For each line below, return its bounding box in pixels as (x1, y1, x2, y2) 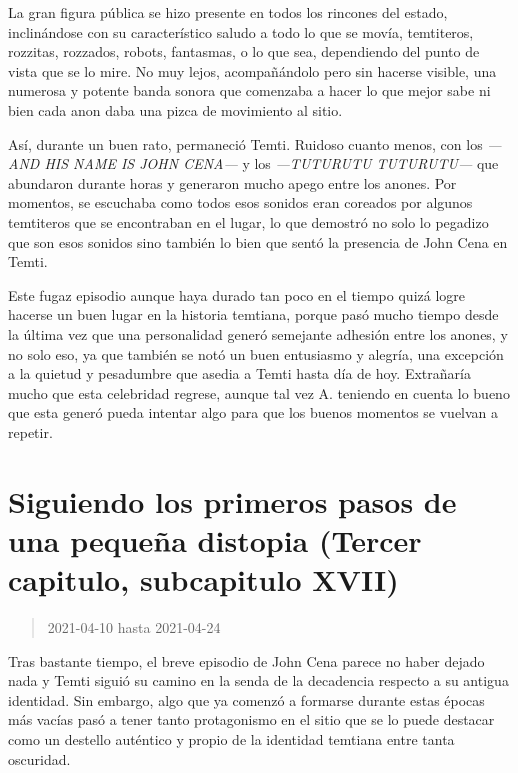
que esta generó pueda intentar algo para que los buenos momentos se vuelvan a (8, 402, 499, 423)
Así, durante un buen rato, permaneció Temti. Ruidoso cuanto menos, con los (8, 133, 483, 154)
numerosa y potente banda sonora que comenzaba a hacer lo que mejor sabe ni (8, 80, 491, 101)
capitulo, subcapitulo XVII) (8, 559, 399, 600)
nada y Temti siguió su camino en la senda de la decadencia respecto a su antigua (8, 670, 509, 691)
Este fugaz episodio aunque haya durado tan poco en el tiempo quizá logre (8, 284, 466, 305)
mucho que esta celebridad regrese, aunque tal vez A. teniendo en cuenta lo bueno (8, 382, 510, 403)
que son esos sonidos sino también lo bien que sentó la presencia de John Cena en (8, 231, 508, 252)
